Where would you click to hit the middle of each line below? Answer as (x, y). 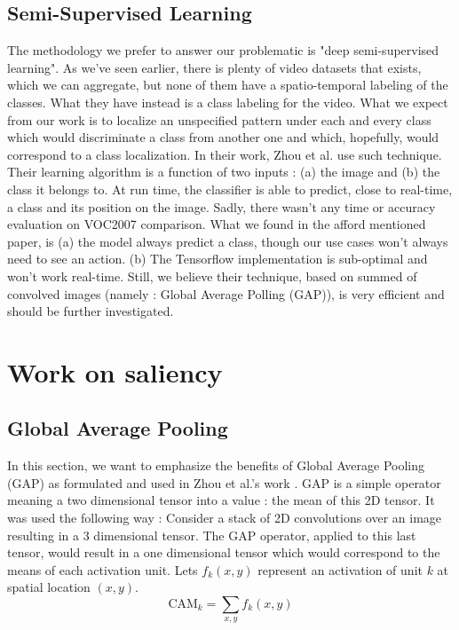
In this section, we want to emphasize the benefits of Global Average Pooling (216, 465)
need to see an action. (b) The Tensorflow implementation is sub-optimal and (218, 259)
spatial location (49, 587)
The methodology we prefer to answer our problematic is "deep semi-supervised (223, 50)
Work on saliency (115, 371)
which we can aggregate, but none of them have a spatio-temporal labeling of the (228, 85)
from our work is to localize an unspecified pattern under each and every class (219, 119)
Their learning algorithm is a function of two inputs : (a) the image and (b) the (224, 172)
